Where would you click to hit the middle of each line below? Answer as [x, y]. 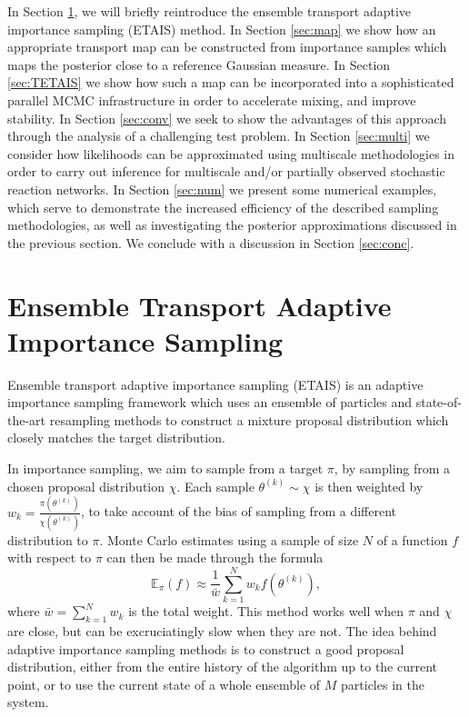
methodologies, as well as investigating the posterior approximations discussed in [232, 225]
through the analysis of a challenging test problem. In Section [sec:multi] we [219, 136]
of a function [412, 539]
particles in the [383, 684]
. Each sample [215, 486]
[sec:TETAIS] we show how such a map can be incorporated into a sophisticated [231, 82]
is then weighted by [369, 486]
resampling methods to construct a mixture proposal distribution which [249, 419]
